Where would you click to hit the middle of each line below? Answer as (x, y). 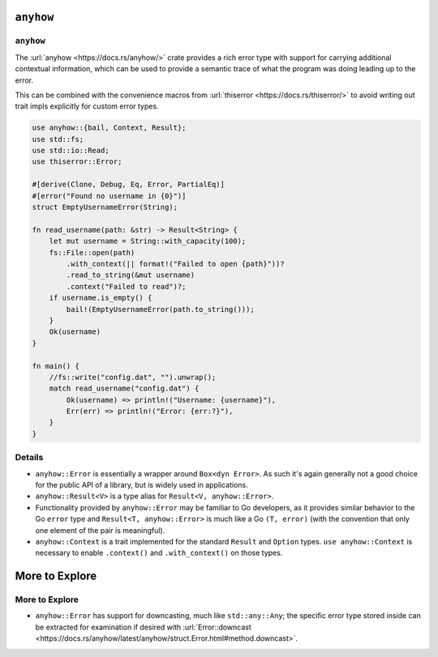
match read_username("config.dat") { (124, 388)
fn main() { (56, 366)
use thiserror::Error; (77, 162)
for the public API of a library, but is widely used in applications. (142, 484)
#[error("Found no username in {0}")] (109, 196)
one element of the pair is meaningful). (100, 530)
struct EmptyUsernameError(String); (105, 207)
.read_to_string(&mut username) (130, 275)
